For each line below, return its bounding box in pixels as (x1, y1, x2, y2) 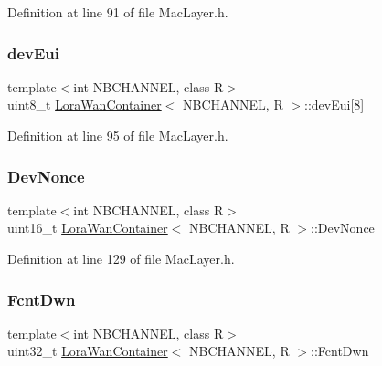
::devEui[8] (304, 95, 365, 114)
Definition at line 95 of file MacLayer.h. (7, 126, 228, 144)
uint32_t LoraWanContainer (7, 341, 168, 361)
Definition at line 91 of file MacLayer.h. (7, 3, 228, 21)
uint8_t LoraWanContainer (7, 95, 162, 114)
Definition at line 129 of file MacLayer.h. (7, 249, 235, 267)
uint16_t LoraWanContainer (7, 218, 168, 237)
